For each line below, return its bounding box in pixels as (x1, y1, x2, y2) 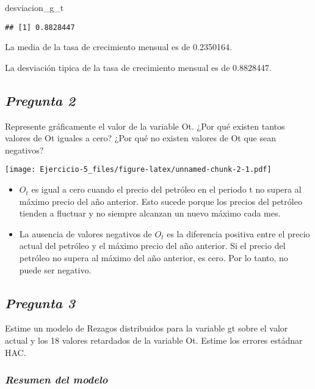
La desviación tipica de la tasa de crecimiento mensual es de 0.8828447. (5, 61, 272, 73)
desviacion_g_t (5, 1, 64, 13)
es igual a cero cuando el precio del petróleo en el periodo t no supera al (31, 183, 302, 196)
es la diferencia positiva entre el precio (167, 227, 310, 240)
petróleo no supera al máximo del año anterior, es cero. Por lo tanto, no (19, 251, 288, 264)
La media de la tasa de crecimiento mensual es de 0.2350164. (5, 40, 232, 53)
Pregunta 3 (5, 293, 76, 312)
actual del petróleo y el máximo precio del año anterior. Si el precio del (19, 239, 286, 252)
